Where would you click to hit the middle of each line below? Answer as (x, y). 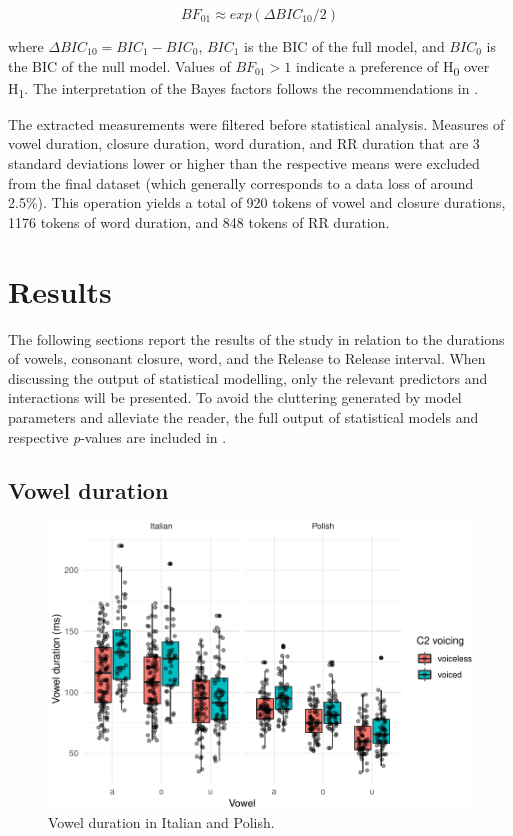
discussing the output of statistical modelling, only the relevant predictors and (248, 377)
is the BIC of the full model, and (344, 46)
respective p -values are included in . (117, 436)
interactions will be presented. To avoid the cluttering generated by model (235, 397)
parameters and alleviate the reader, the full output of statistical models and (243, 416)
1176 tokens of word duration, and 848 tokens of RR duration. (199, 221)
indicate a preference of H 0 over (392, 67)
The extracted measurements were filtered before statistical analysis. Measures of (256, 123)
